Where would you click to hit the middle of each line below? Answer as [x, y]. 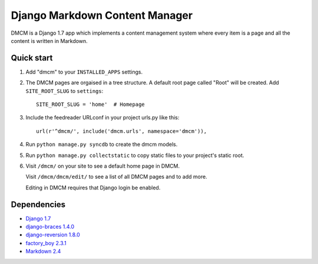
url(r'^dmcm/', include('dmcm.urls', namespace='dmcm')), [122, 131]
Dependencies [38, 204]
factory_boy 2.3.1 [46, 243]
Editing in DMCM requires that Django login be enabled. [93, 188]
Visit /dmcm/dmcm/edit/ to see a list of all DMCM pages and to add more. [116, 177]
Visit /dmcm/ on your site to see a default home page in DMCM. [103, 166]
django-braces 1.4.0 [50, 227]
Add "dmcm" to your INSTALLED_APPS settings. [84, 72]
